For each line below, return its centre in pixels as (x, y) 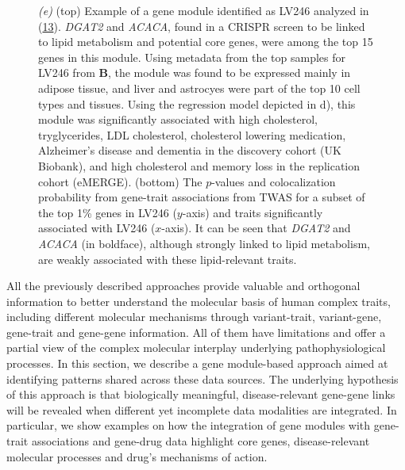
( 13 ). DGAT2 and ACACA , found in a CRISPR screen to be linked (202, 26)
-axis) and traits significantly (253, 212)
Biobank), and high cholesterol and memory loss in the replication (199, 165)
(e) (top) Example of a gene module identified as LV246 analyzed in (204, 10)
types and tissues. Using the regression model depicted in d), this (197, 103)
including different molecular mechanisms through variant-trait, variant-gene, (194, 317)
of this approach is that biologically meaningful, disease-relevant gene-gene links (201, 394)
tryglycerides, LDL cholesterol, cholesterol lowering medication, (192, 134)
